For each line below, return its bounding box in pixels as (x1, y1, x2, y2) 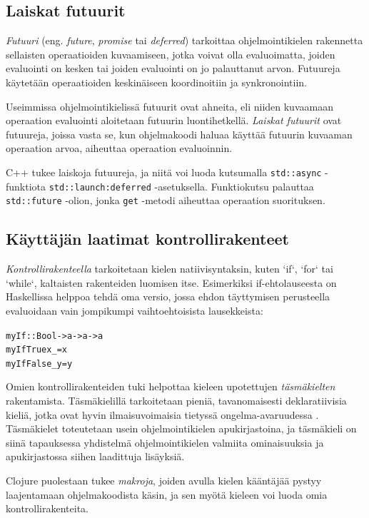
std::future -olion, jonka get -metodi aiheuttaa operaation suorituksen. (6, 193, 325, 208)
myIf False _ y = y (6, 358, 73, 369)
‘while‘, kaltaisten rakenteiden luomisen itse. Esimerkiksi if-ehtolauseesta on (6, 275, 337, 290)
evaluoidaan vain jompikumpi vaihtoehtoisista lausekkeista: (6, 303, 263, 318)
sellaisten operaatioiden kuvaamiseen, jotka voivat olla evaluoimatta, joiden (6, 46, 335, 61)
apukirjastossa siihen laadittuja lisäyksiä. (6, 449, 185, 464)
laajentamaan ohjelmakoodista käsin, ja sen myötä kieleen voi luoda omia (6, 487, 328, 502)
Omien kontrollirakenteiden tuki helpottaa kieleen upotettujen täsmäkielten (6, 379, 335, 394)
